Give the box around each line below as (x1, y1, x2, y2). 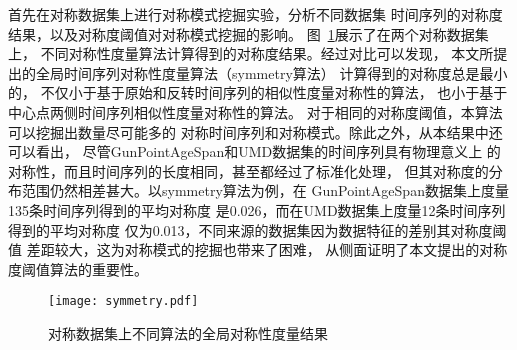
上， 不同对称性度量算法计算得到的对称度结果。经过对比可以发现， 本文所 (8, 43, 494, 64)
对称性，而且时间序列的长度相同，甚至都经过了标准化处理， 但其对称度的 (8, 160, 489, 181)
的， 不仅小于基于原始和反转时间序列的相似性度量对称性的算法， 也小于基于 (8, 82, 508, 103)
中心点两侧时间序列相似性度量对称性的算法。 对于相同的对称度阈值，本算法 (8, 101, 503, 122)
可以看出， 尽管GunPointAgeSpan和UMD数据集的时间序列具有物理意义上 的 (8, 141, 501, 162)
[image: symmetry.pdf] (48, 294, 199, 309)
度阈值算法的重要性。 (8, 258, 148, 279)
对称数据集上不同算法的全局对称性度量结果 (48, 322, 328, 343)
